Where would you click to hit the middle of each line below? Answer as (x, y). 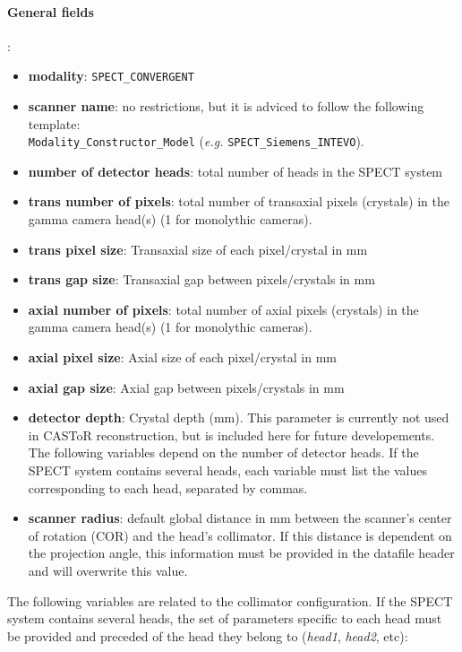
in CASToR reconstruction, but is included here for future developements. (231, 435)
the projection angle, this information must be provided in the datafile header (241, 553)
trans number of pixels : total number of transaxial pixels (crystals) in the (239, 201)
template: (54, 123)
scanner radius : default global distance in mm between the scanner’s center (240, 518)
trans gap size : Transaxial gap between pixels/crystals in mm (201, 279)
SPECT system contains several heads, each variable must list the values (227, 470)
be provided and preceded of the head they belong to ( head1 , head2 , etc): (208, 635)
